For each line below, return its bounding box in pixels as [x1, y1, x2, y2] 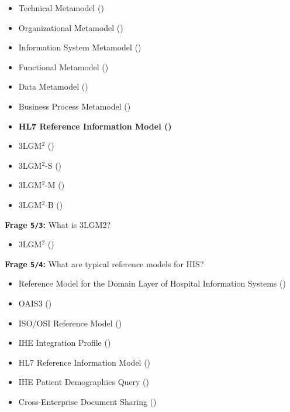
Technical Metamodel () [18, 2, 105, 13]
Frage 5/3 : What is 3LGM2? [5, 218, 111, 230]
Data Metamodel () [18, 80, 88, 93]
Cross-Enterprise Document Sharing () [18, 396, 157, 407]
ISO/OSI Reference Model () [18, 316, 122, 329]
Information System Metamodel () [18, 41, 141, 53]
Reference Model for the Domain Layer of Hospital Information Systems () [18, 277, 286, 290]
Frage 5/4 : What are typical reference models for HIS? [5, 257, 204, 270]
